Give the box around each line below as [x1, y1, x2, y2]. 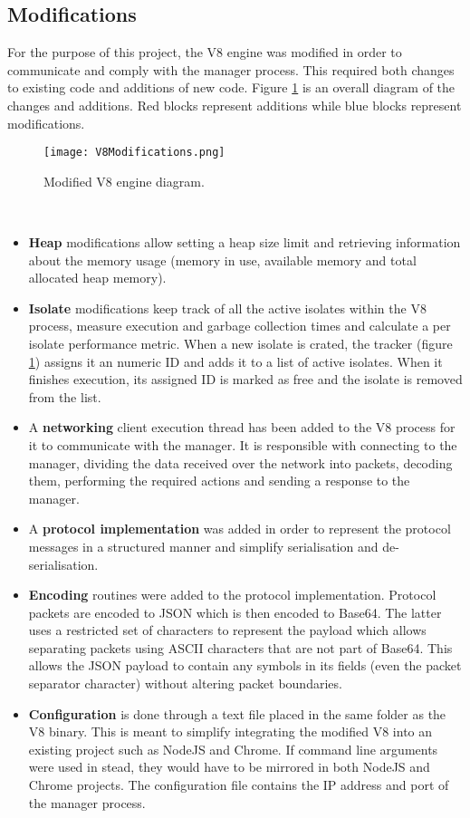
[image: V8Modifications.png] [43, 146, 225, 159]
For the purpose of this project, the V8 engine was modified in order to [7, 43, 402, 62]
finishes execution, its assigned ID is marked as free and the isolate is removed [28, 370, 463, 389]
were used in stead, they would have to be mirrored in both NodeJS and [28, 757, 430, 776]
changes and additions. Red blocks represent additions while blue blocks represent [7, 95, 462, 114]
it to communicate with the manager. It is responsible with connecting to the [28, 435, 457, 454]
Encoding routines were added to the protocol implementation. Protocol [28, 585, 436, 604]
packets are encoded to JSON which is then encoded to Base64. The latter [28, 602, 442, 621]
